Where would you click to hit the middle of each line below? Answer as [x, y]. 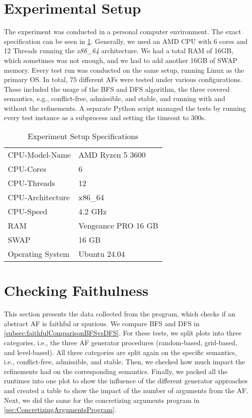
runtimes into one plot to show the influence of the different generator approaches [126, 381]
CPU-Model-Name [39, 155]
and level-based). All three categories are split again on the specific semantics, [120, 352]
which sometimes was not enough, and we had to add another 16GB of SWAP [121, 60]
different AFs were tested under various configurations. [161, 79]
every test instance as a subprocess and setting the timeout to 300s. [105, 117]
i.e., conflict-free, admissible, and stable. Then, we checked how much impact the [125, 362]
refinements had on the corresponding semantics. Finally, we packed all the [116, 371]
